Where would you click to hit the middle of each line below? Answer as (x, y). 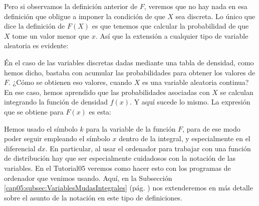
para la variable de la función (131, 128)
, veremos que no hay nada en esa (196, 6)
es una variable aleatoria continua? (195, 82)
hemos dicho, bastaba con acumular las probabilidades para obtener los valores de (130, 72)
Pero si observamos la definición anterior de (71, 6)
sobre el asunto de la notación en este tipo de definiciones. (93, 197)
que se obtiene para (34, 111)
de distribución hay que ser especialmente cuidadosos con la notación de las (120, 158)
